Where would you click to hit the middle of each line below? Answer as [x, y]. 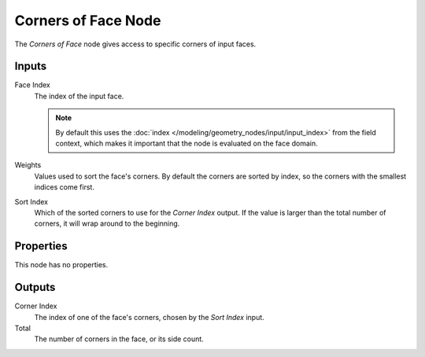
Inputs [31, 66]
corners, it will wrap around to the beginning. [107, 223]
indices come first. [64, 187]
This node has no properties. [61, 265]
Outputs [35, 287]
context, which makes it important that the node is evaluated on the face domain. [187, 144]
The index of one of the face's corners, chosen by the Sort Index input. [150, 317]
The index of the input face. [79, 96]
